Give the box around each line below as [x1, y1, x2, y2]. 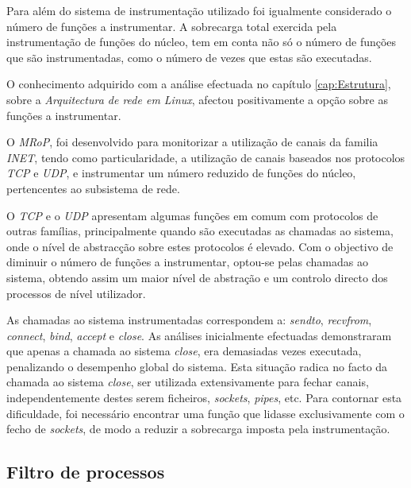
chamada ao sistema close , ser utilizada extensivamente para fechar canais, [6, 374, 369, 390]
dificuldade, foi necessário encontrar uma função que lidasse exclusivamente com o [6, 405, 405, 421]
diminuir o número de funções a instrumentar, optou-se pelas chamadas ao [6, 254, 368, 270]
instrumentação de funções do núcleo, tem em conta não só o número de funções [6, 33, 397, 50]
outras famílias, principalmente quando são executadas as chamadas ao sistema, [6, 223, 394, 239]
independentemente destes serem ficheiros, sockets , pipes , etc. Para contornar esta [6, 389, 402, 406]
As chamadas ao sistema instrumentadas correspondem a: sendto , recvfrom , [6, 312, 372, 328]
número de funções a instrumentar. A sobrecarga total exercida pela [6, 17, 337, 34]
